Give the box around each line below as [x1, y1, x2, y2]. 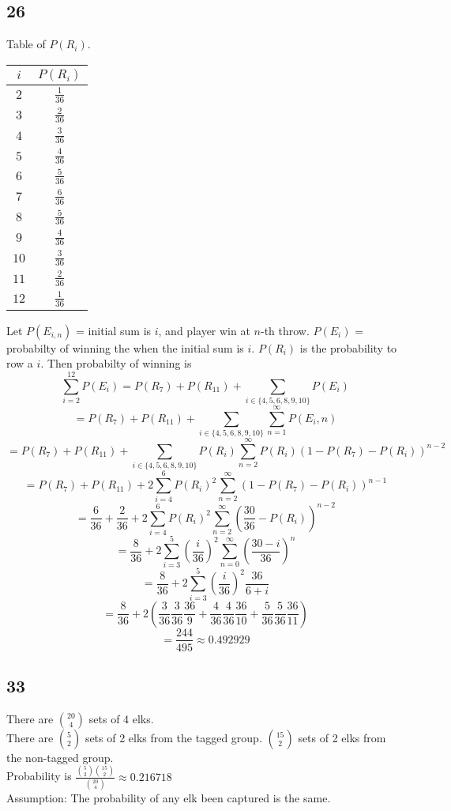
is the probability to [299, 339, 397, 356]
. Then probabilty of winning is [40, 355, 192, 372]
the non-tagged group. [6, 749, 114, 765]
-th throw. [260, 322, 310, 338]
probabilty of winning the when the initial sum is [6, 339, 244, 356]
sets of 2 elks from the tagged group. [85, 729, 262, 745]
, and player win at [158, 322, 250, 338]
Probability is [6, 768, 72, 784]
